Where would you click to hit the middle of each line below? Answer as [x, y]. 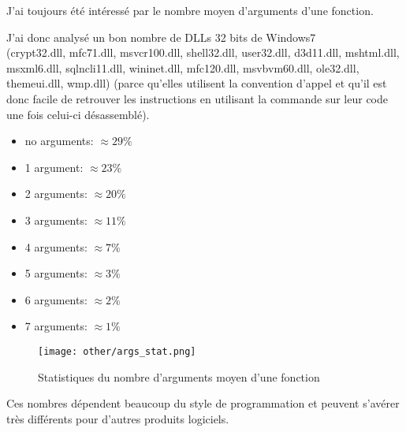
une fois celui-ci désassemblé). [78, 114]
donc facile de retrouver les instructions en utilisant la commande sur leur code [197, 98]
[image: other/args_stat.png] [117, 351]
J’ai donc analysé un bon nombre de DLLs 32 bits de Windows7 [161, 37]
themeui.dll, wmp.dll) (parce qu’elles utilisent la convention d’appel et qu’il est [197, 83]
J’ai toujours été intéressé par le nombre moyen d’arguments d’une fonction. [190, 10]
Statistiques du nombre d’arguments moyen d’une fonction [179, 376]
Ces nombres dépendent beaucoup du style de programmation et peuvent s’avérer [203, 403]
